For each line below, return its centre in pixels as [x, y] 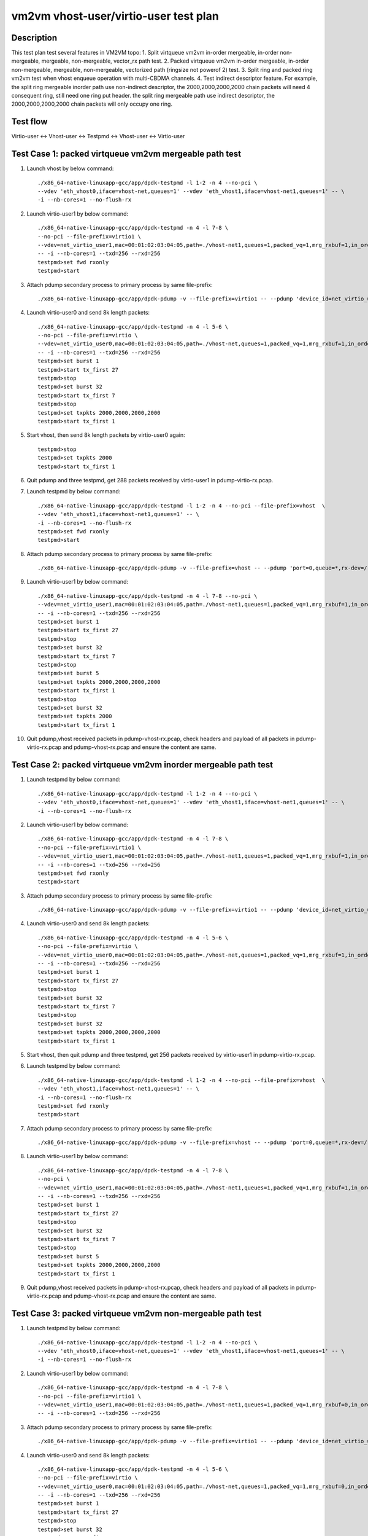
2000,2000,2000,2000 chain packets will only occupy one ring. [92, 104]
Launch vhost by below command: [70, 168]
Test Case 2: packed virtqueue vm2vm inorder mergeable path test [142, 765]
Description [34, 38]
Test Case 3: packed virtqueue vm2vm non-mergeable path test [136, 1314]
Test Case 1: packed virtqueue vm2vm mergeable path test [126, 154]
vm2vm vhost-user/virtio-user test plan [115, 16]
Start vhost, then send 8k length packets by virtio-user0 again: [106, 435]
